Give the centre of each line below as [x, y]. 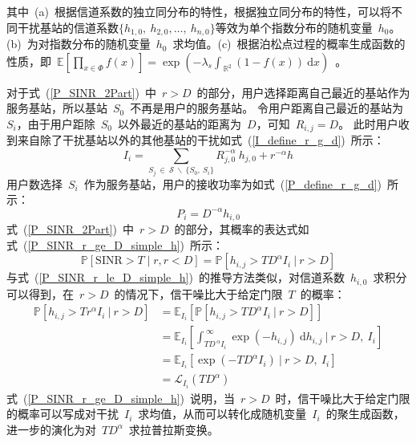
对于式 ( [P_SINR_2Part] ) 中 [81, 92]
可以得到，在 [40, 293]
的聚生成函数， [365, 414]
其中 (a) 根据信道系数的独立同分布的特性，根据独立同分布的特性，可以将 [199, 11]
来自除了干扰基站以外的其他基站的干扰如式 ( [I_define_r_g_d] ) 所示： [201, 140]
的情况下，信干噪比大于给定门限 [198, 293]
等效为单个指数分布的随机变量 [294, 27]
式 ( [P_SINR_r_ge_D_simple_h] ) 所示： [115, 244]
